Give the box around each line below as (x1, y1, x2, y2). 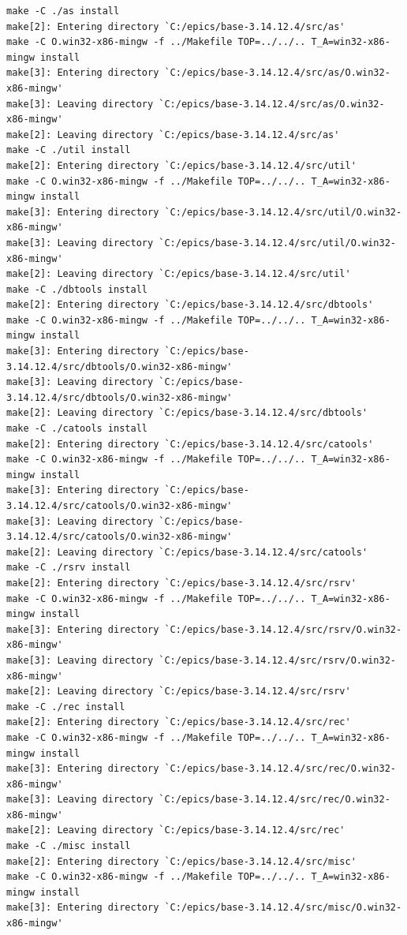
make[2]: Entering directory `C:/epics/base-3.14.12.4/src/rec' (6, 716, 351, 728)
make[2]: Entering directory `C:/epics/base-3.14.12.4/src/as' (6, 21, 345, 32)
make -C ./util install (6, 144, 131, 156)
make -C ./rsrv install (6, 562, 131, 574)
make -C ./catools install (6, 423, 147, 435)
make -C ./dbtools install (6, 283, 147, 295)
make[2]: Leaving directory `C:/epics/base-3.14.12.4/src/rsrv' (6, 686, 351, 698)
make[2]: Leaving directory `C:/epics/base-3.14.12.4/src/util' (6, 268, 351, 280)
